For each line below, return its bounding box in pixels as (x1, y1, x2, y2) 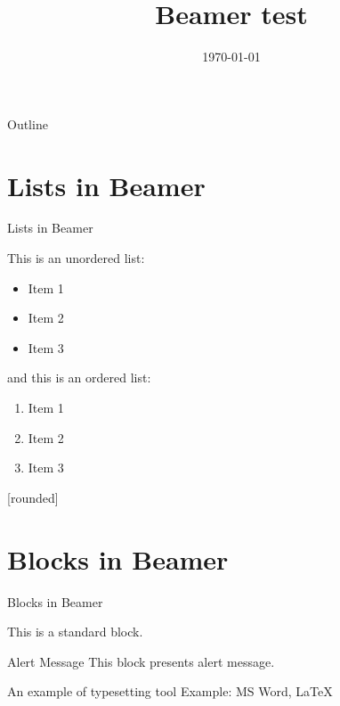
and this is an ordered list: (7, 368, 151, 387)
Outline (7, 114, 48, 133)
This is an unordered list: (7, 249, 145, 267)
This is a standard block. (7, 622, 143, 641)
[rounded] (7, 488, 59, 506)
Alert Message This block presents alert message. (7, 652, 275, 670)
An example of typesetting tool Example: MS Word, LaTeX (7, 682, 333, 701)
